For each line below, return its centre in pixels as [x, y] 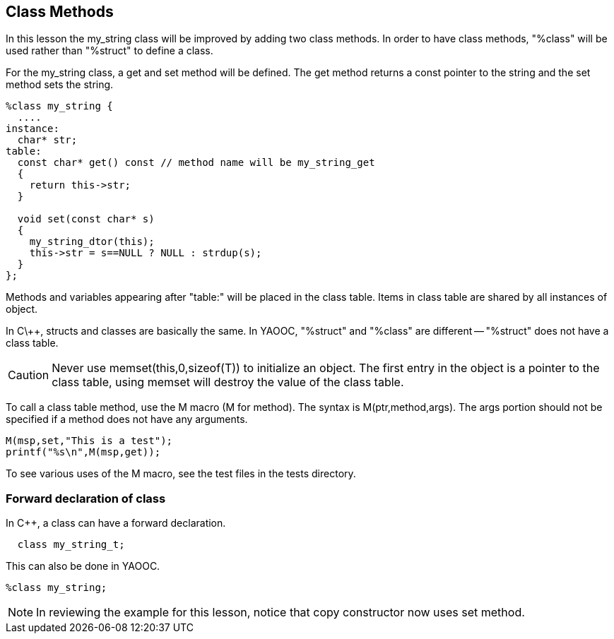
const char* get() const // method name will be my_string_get [196, 163]
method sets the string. [60, 85]
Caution [29, 375]
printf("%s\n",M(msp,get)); [83, 452]
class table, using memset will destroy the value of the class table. [228, 382]
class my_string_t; [71, 545]
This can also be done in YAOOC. [83, 566]
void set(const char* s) [86, 219]
